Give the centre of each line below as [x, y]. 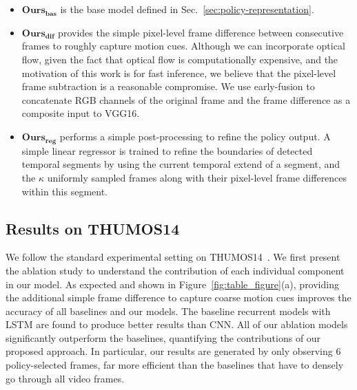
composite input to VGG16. [81, 113]
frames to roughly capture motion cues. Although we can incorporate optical [183, 46]
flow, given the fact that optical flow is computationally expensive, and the [180, 59]
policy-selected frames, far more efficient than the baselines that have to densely [175, 365]
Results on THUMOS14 [93, 228]
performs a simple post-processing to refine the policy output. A [195, 136]
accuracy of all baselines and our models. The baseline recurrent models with [168, 311]
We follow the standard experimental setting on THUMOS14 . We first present [173, 257]
